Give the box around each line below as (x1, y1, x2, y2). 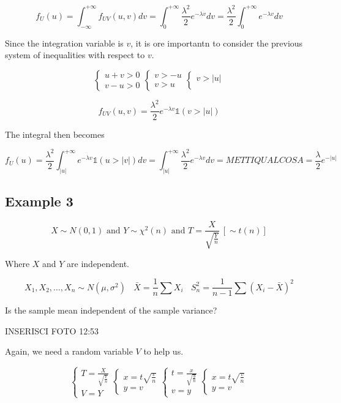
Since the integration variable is (5, 36, 124, 49)
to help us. (143, 345, 184, 358)
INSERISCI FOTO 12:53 (5, 324, 99, 337)
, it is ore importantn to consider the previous (130, 36, 303, 49)
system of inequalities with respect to (5, 48, 145, 61)
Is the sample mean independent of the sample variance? (5, 304, 217, 317)
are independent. (67, 257, 130, 269)
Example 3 (5, 192, 73, 211)
